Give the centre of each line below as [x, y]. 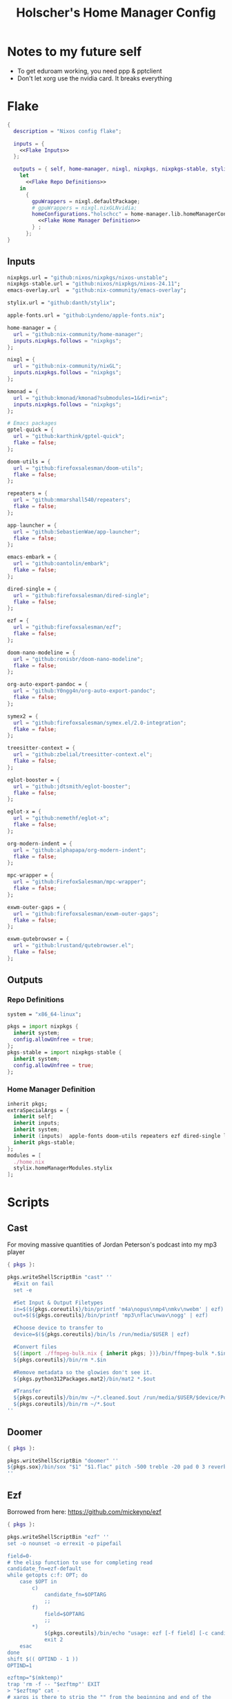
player [16, 1252]
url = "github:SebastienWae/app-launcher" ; [77, 531]
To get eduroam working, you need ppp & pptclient [89, 71]
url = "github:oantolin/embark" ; [61, 564]
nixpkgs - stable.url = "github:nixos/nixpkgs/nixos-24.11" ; [94, 284]
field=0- [20, 1556]
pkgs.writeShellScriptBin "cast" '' [60, 1277]
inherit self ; [33, 1117]
